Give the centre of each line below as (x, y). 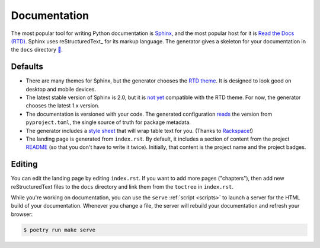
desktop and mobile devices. (61, 89)
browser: (22, 214)
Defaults (27, 67)
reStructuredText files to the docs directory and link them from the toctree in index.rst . (122, 186)
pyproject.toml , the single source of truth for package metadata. (108, 122)
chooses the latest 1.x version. (63, 106)
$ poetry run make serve (60, 230)
